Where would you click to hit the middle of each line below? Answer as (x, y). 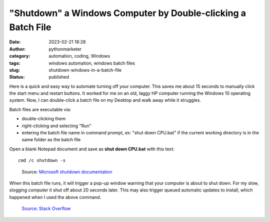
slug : (14, 70)
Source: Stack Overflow (46, 208)
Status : (17, 77)
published (59, 77)
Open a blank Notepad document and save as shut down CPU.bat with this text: (92, 149)
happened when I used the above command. (55, 197)
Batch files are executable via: (40, 109)
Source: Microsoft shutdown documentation (67, 172)
